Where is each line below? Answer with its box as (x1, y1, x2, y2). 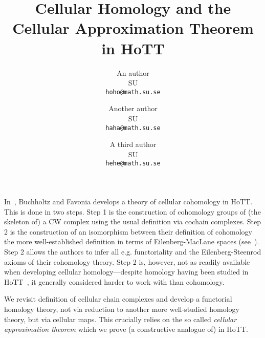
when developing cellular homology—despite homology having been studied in (4, 266, 249, 277)
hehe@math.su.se (105, 160, 161, 167)
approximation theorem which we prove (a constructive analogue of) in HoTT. (4, 324, 248, 334)
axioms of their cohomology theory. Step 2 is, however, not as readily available (4, 256, 250, 267)
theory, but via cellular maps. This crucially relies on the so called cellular (4, 313, 237, 324)
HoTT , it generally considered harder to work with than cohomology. (4, 276, 225, 287)
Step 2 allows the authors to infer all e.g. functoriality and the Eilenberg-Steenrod (4, 246, 261, 257)
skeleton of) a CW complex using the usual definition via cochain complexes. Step (4, 216, 261, 227)
